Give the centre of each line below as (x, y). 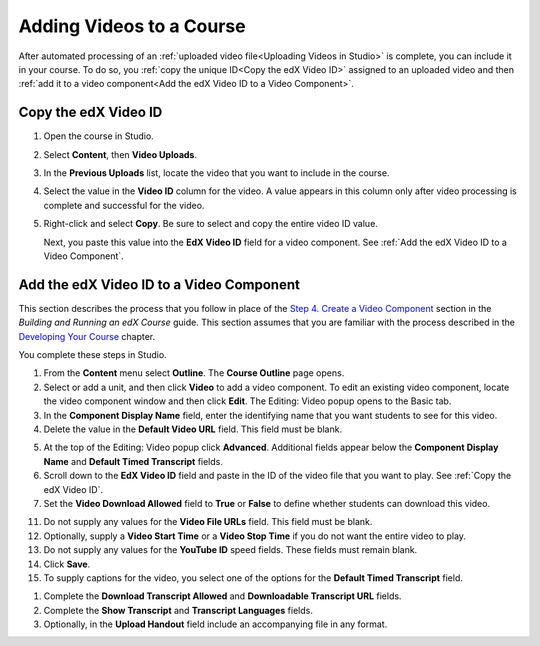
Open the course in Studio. (98, 136)
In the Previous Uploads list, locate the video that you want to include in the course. (216, 173)
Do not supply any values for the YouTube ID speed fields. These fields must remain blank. (230, 550)
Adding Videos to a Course (132, 26)
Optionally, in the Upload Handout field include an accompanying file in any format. (215, 624)
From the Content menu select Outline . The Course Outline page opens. (194, 373)
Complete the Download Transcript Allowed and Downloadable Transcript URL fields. (222, 596)
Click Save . (67, 564)
